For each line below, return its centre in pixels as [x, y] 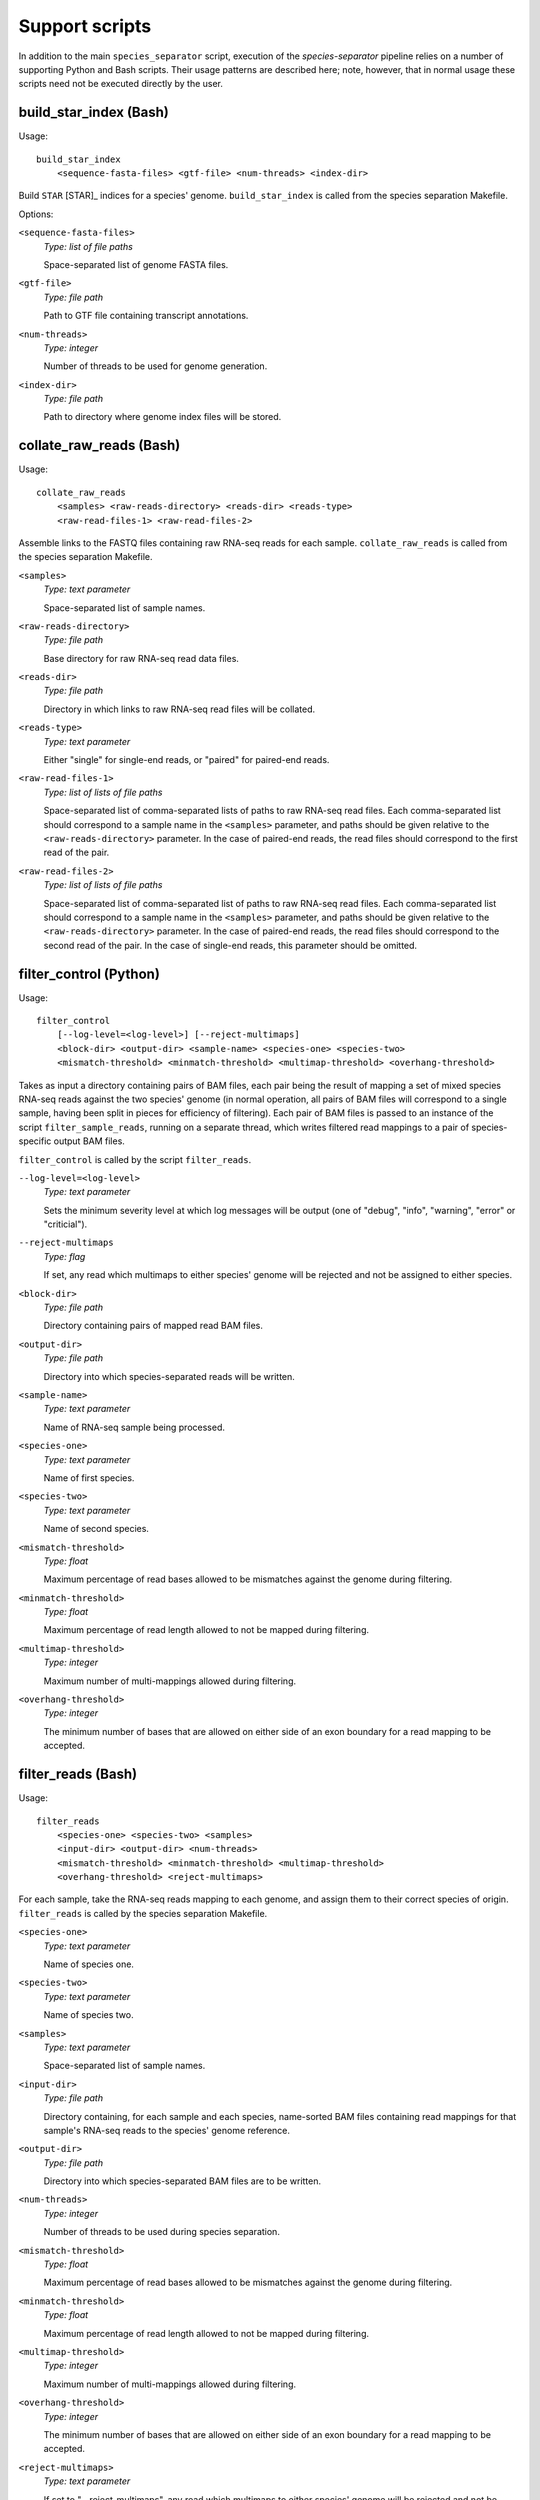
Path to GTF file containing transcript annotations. [146, 316]
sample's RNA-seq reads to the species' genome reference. [166, 2130]
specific [35, 1141]
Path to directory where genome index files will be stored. [162, 417]
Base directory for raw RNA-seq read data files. [141, 658]
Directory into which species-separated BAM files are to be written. [182, 2181]
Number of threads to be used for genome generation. [155, 366]
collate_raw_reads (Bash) [99, 445]
